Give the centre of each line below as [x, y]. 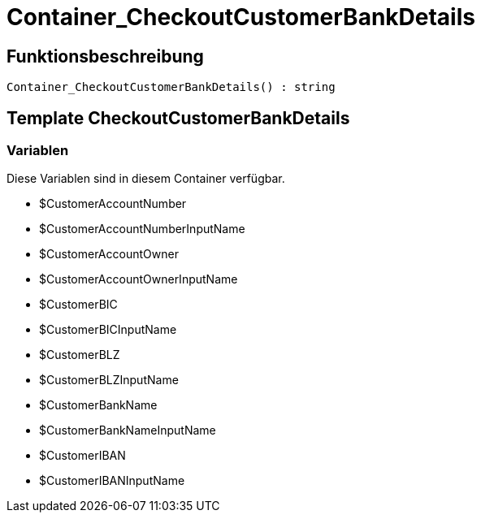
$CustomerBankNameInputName [128, 430]
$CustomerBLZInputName [109, 380]
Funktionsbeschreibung [105, 56]
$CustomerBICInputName [108, 330]
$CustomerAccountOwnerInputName [139, 279]
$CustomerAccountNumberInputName [142, 229]
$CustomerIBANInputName [112, 481]
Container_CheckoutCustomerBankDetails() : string [171, 87]
